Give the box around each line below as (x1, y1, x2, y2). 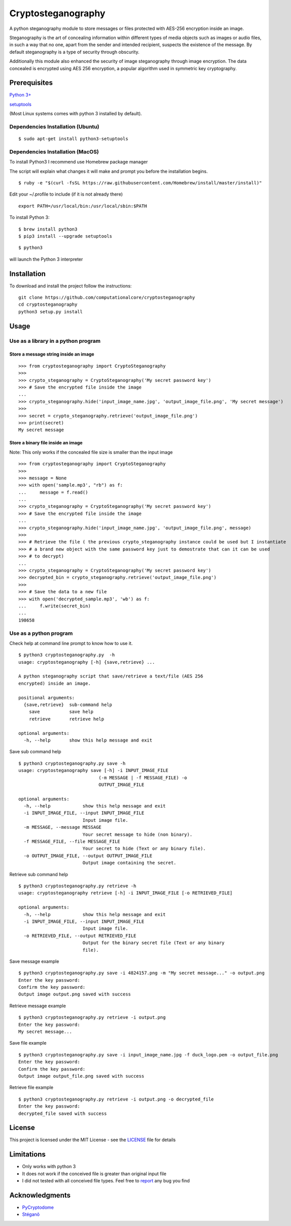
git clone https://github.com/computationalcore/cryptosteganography (18, 295, 196, 301)
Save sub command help (9, 749, 61, 755)
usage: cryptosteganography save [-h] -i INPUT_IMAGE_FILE (18, 767, 169, 773)
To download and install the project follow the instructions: (9, 282, 132, 289)
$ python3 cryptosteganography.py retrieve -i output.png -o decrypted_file (18, 1096, 214, 1102)
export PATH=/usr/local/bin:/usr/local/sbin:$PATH (18, 203, 147, 209)
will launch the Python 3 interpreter (9, 256, 83, 262)
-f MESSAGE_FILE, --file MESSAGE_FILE (23, 838, 120, 845)
